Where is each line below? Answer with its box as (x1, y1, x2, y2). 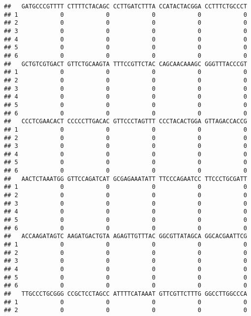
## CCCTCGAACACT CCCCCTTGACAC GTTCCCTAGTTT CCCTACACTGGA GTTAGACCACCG (4, 118, 247, 125)
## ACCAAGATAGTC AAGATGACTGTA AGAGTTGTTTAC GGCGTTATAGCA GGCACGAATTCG (4, 233, 247, 240)
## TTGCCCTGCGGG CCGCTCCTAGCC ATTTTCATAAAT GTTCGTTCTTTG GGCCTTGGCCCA (4, 290, 247, 297)
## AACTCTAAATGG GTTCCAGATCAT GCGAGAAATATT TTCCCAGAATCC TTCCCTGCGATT (4, 175, 247, 182)
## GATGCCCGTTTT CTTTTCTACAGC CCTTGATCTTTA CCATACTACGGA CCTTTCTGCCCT (4, 3, 247, 10)
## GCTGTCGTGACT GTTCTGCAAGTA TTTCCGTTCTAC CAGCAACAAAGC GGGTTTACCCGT (4, 60, 247, 68)
